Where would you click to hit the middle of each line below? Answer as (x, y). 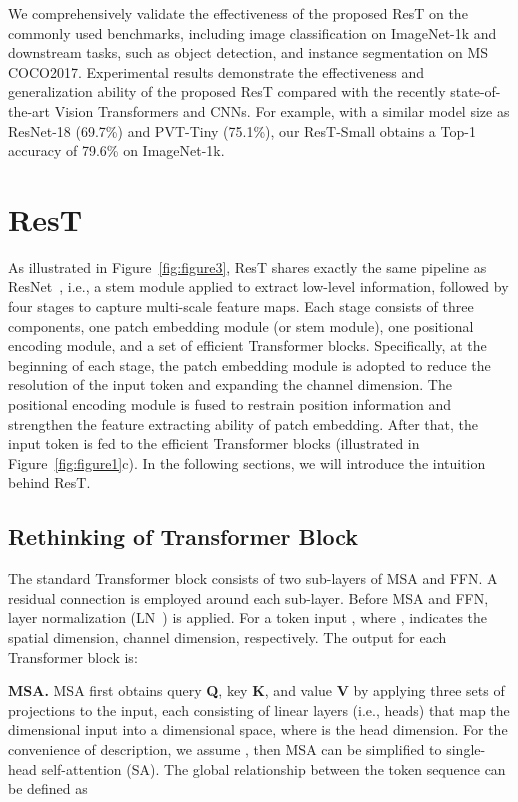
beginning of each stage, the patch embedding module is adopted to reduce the (249, 364)
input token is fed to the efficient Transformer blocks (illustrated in (214, 443)
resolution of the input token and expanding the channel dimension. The (230, 384)
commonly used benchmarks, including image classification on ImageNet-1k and (252, 32)
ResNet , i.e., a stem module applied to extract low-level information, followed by (258, 286)
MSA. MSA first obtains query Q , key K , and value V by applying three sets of (256, 690)
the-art (29, 110)
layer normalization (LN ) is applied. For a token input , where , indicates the (248, 617)
